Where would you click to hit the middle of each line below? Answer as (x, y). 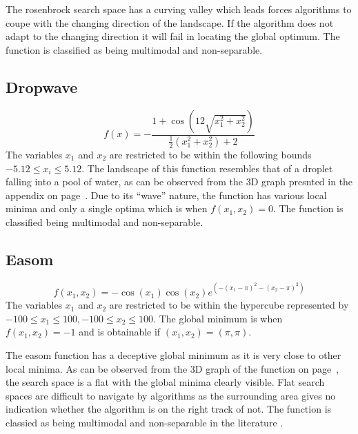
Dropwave (42, 86)
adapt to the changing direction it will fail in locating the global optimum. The (173, 36)
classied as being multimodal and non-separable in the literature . (145, 422)
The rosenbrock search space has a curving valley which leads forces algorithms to (179, 9)
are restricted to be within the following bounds (210, 154)
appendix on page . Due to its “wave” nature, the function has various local (166, 195)
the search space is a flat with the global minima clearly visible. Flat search (165, 382)
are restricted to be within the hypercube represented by (229, 305)
